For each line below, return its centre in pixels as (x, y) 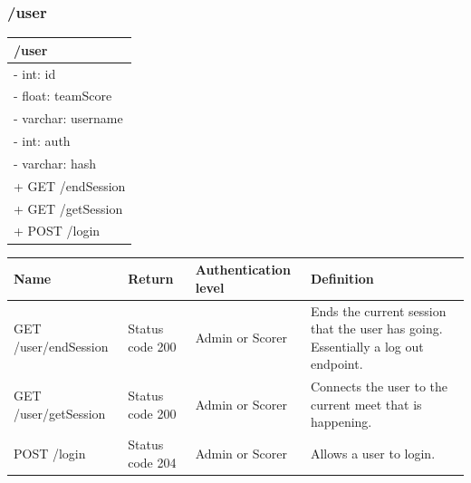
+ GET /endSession (70, 185)
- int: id (35, 73)
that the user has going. (376, 328)
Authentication (243, 270)
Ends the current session (378, 310)
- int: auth (42, 141)
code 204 (152, 462)
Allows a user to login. (373, 453)
